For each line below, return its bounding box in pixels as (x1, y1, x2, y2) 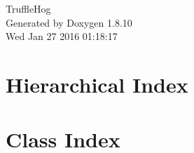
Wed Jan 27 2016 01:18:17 (6, 29, 118, 44)
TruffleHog (6, 1, 51, 15)
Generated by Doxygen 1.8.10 (6, 15, 132, 29)
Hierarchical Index (6, 69, 188, 98)
